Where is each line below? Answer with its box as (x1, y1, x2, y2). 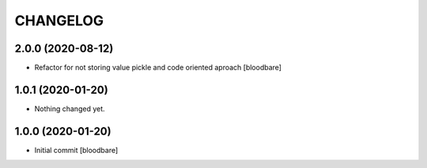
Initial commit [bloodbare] (34, 145, 119, 155)
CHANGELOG (14, 12, 104, 29)
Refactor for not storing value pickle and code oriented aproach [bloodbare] (34, 63, 282, 73)
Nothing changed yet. (34, 103, 106, 114)
